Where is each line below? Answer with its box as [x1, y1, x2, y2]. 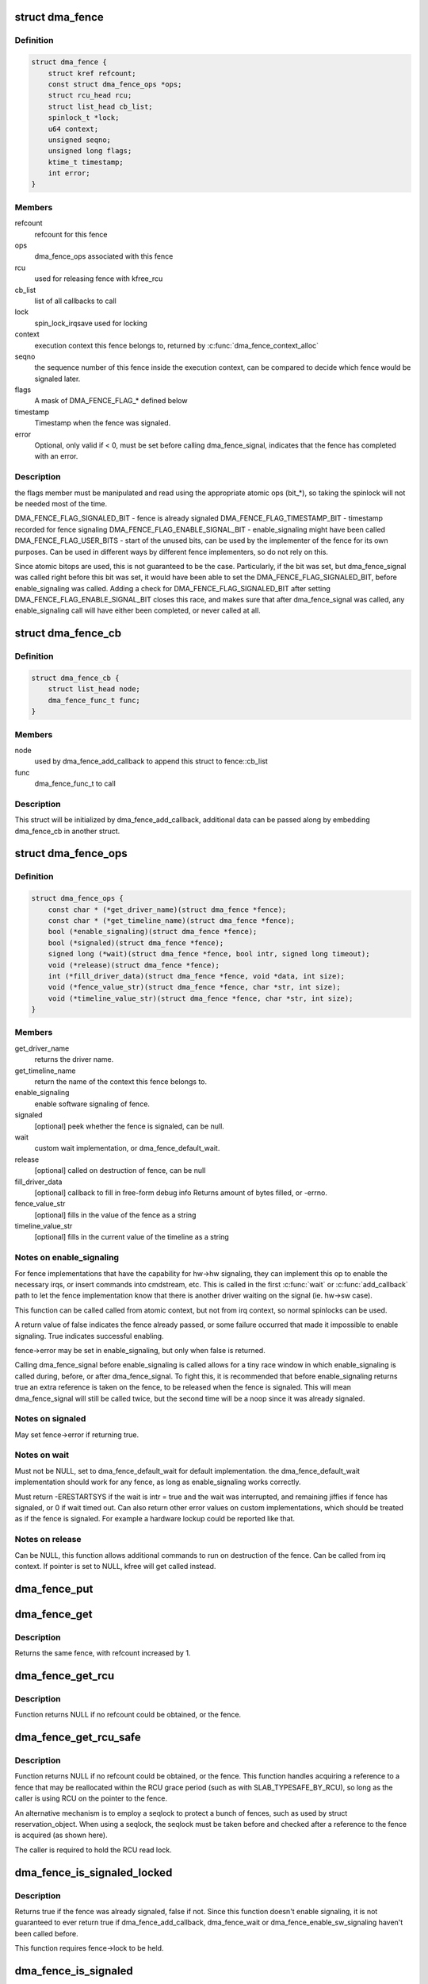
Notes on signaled [14, 1413, 86, 1425]
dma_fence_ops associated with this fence [34, 252, 174, 261]
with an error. [34, 452, 78, 461]
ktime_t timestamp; [48, 157, 124, 167]
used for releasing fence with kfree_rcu [34, 274, 163, 283]
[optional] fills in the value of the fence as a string [34, 1210, 197, 1220]
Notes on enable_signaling [14, 1252, 119, 1263]
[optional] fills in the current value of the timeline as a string [34, 1232, 229, 1242]
